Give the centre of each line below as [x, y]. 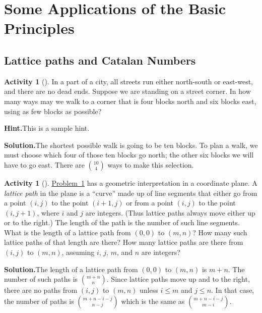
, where [48, 212]
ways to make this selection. [151, 164]
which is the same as [153, 301]
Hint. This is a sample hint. [47, 128]
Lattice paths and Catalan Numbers [100, 60]
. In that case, [233, 290]
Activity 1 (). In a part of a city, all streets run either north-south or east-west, [128, 81]
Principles [39, 28]
